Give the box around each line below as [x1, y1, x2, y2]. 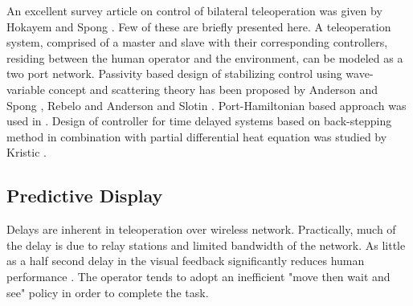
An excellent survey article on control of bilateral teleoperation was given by [6, 2, 382, 18]
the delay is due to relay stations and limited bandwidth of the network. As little [6, 236, 406, 253]
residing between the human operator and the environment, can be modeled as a [6, 49, 403, 66]
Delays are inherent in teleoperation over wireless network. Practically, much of [6, 221, 396, 238]
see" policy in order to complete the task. [6, 284, 209, 300]
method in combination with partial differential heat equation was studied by [6, 128, 387, 145]
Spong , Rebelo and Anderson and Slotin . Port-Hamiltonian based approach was [6, 96, 407, 113]
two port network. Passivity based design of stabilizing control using [6, 65, 342, 82]
